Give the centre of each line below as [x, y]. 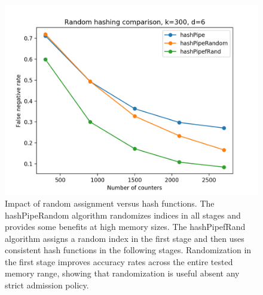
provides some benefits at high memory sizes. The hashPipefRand [125, 227]
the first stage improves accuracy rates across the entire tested [119, 261]
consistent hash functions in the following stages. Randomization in [128, 250]
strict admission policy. [47, 285]
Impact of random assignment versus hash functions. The [110, 203]
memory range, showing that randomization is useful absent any [122, 273]
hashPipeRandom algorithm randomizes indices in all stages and [123, 215]
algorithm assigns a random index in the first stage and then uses [125, 238]
